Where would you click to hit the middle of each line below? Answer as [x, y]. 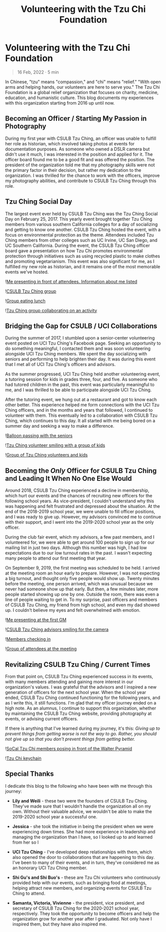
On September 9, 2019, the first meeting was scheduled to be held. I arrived [83, 568]
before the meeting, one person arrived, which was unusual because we [79, 584]
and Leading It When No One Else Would [69, 478]
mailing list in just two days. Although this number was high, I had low [76, 548]
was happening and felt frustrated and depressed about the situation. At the [83, 506]
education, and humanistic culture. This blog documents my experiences [80, 98]
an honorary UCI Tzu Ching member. [50, 868]
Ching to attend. [29, 893]
